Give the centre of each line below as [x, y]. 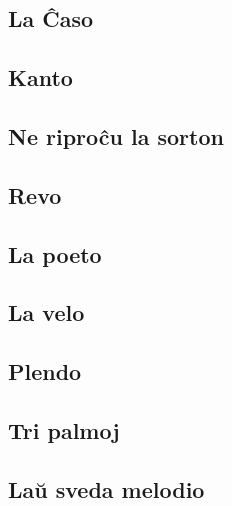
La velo [46, 312]
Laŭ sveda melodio [106, 488]
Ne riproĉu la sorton [116, 135]
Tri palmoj [64, 429]
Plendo [45, 371]
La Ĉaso [51, 18]
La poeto [55, 253]
